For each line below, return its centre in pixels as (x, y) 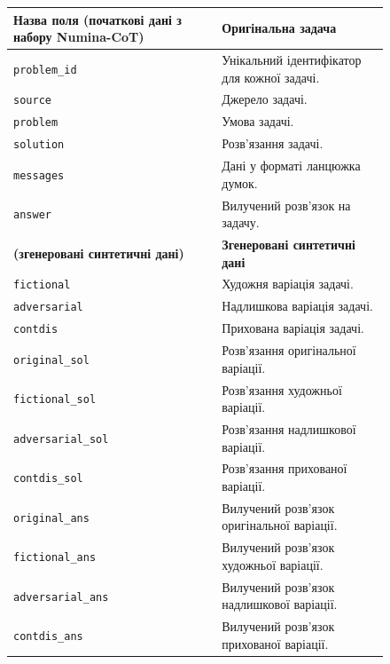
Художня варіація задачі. (288, 284)
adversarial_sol (61, 439)
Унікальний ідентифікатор (292, 59)
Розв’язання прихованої (285, 468)
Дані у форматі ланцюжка (291, 166)
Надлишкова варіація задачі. (297, 306)
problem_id (45, 70)
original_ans (51, 518)
